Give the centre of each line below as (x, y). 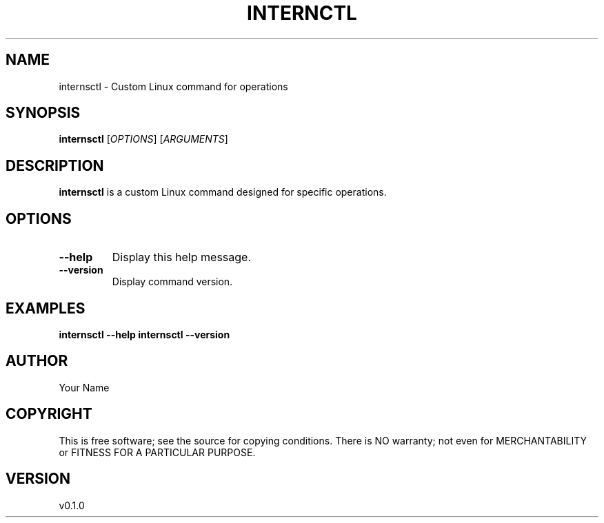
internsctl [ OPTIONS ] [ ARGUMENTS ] (143, 139)
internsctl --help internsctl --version (144, 334)
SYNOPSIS (43, 113)
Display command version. (172, 282)
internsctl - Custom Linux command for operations (173, 86)
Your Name (84, 387)
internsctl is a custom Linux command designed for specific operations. (223, 192)
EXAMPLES (46, 308)
